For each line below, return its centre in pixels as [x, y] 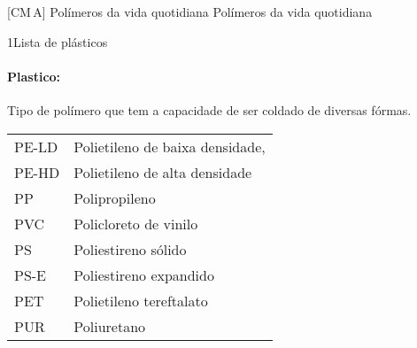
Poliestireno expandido [144, 275]
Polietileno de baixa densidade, [170, 146]
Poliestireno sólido [130, 249]
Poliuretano [110, 326]
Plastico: [34, 76]
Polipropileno [115, 197]
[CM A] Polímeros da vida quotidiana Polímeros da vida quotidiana [190, 12]
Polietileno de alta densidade [163, 172]
